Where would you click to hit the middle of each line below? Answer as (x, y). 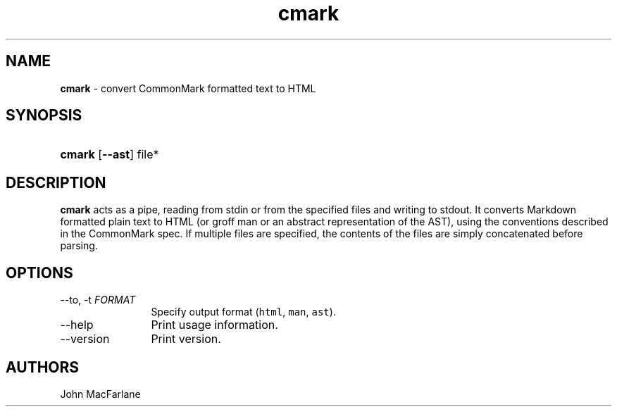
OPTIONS (39, 273)
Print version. (186, 339)
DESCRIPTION (56, 182)
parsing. (79, 246)
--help (77, 325)
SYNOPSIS (44, 116)
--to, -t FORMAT (98, 300)
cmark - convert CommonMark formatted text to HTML (188, 88)
